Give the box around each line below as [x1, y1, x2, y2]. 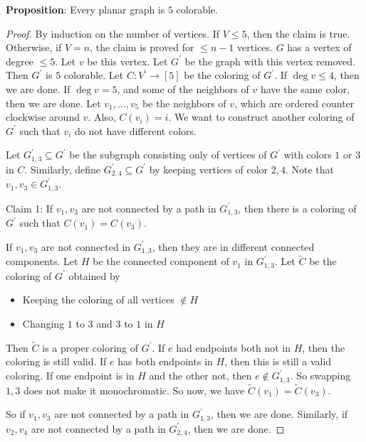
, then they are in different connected [152, 239, 315, 254]
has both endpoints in [117, 354, 213, 369]
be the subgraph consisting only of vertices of [69, 147, 267, 162]
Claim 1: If [6, 200, 53, 215]
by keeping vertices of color [149, 161, 268, 176]
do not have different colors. [75, 123, 197, 138]
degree [6, 53, 33, 68]
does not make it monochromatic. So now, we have [23, 382, 245, 397]
